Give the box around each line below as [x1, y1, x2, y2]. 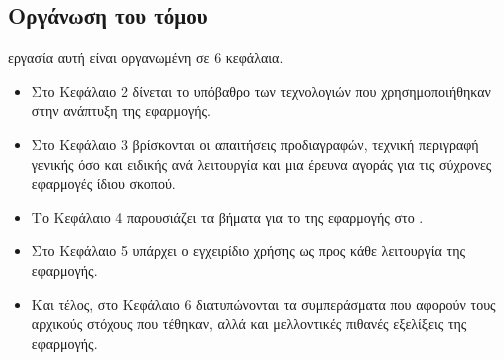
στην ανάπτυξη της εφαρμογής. [31, 100, 212, 121]
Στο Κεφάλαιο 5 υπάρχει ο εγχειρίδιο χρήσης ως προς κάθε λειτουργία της [31, 240, 466, 261]
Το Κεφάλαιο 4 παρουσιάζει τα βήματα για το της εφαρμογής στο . [31, 206, 424, 227]
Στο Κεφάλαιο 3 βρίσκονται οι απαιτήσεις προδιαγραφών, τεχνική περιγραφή [31, 133, 479, 154]
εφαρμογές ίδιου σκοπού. [31, 173, 176, 194]
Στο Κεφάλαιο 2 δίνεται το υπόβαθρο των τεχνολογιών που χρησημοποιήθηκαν [31, 80, 491, 101]
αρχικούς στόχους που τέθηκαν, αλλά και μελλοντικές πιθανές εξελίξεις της [31, 313, 467, 334]
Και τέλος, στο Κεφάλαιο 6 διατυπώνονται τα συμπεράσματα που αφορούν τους [31, 293, 496, 314]
